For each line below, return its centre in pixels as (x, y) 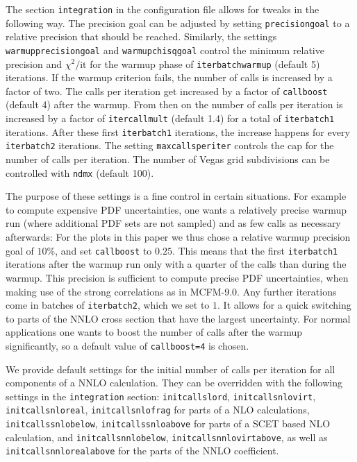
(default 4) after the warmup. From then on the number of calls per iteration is (174, 104)
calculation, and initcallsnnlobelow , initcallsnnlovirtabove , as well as (167, 437)
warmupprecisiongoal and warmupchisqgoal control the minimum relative (165, 50)
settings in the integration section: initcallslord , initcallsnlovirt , (161, 396)
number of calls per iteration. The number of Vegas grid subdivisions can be (168, 159)
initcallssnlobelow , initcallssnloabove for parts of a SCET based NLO (168, 423)
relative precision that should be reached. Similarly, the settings (141, 36)
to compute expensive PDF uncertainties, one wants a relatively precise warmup (176, 209)
